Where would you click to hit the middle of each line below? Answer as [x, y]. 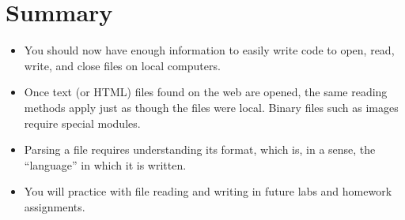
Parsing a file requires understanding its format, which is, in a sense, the [200, 149]
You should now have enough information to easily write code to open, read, [209, 50]
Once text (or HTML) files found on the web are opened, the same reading [206, 92]
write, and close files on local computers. [122, 65]
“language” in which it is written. [105, 164]
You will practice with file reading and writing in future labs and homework [208, 191]
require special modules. [82, 123]
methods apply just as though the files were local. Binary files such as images [211, 107]
